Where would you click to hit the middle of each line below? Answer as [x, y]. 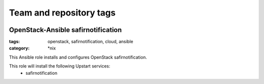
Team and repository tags [62, 13]
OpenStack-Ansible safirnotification [66, 30]
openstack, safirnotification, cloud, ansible [90, 42]
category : [19, 48]
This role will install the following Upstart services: [60, 66]
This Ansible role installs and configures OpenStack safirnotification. [78, 57]
